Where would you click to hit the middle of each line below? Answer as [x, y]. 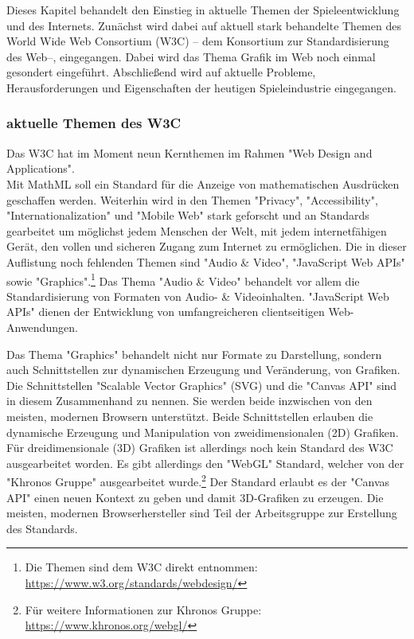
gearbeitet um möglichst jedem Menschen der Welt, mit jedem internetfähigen [197, 230]
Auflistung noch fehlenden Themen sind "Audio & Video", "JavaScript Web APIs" [206, 261]
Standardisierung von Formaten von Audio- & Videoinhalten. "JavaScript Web [198, 296]
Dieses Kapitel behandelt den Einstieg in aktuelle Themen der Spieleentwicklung [203, 10]
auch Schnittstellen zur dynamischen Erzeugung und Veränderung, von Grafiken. [203, 370]
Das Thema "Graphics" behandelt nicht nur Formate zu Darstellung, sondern [194, 354]
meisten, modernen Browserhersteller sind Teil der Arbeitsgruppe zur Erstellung [202, 513]
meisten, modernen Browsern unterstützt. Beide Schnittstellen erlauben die [190, 416]
